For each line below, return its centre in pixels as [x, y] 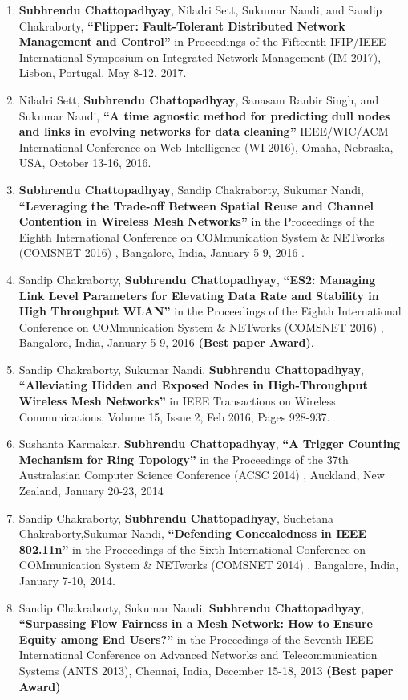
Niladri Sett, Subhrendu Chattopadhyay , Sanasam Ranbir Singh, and [199, 99]
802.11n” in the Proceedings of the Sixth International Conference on [192, 549]
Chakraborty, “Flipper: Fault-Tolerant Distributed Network [182, 25]
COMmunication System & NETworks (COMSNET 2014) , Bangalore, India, [209, 565]
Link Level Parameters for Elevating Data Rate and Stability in [199, 295]
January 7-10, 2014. [67, 580]
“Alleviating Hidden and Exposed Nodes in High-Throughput [193, 385]
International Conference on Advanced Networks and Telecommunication [198, 655]
